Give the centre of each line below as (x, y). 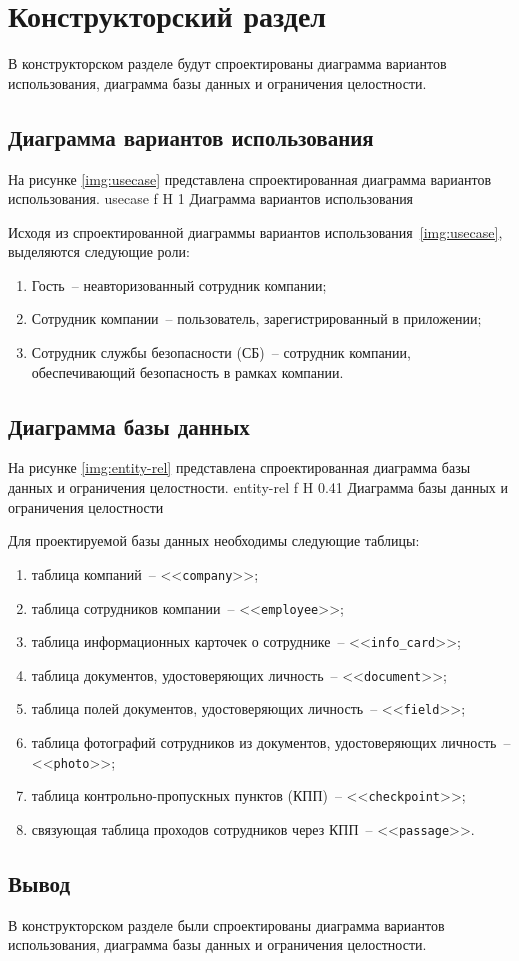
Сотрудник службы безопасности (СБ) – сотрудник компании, (221, 352)
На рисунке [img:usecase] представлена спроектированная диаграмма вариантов (249, 178)
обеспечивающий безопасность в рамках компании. (187, 371)
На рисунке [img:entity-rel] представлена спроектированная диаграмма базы (239, 467)
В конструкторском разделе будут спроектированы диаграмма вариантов (227, 63)
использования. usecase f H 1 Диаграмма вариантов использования (211, 198)
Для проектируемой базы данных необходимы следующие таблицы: (214, 540)
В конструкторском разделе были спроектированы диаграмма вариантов (226, 924)
